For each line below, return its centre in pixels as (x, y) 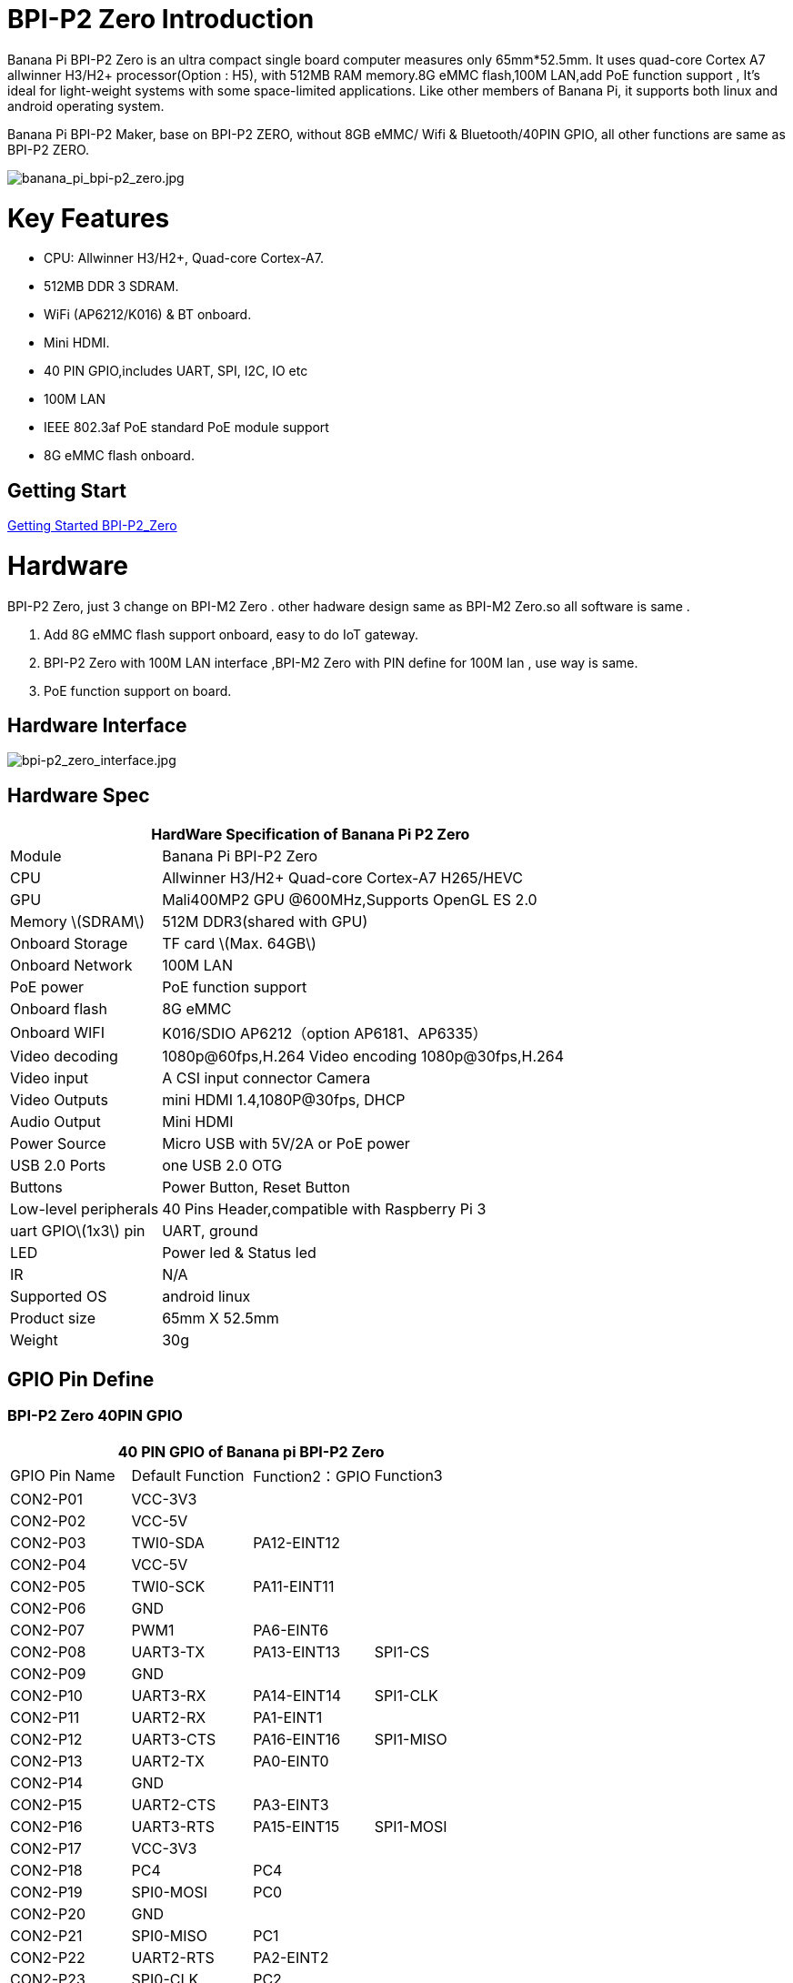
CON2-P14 (47, 1782)
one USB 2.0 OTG (222, 1166)
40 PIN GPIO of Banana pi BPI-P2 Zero (251, 1451)
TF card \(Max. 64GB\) (239, 944)
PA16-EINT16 (297, 1739)
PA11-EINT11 (294, 1586)
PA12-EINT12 (296, 1542)
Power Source (58, 1144)
